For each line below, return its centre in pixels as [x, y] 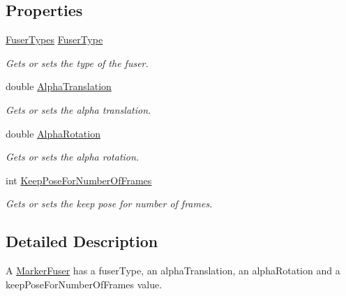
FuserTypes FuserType [54, 39]
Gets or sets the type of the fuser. [77, 62]
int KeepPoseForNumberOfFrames [79, 180]
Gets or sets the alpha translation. [78, 109]
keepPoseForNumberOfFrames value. [84, 284]
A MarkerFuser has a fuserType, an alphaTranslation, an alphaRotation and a [173, 271]
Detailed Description [82, 241]
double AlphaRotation [53, 133]
